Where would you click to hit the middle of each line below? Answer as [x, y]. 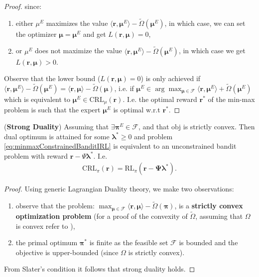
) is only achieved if [171, 78]
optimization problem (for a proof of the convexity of [102, 216]
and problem [153, 136]
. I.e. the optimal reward [160, 99]
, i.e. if [124, 88]
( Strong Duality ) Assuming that [57, 127]
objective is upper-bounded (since [67, 252]
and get [94, 34]
